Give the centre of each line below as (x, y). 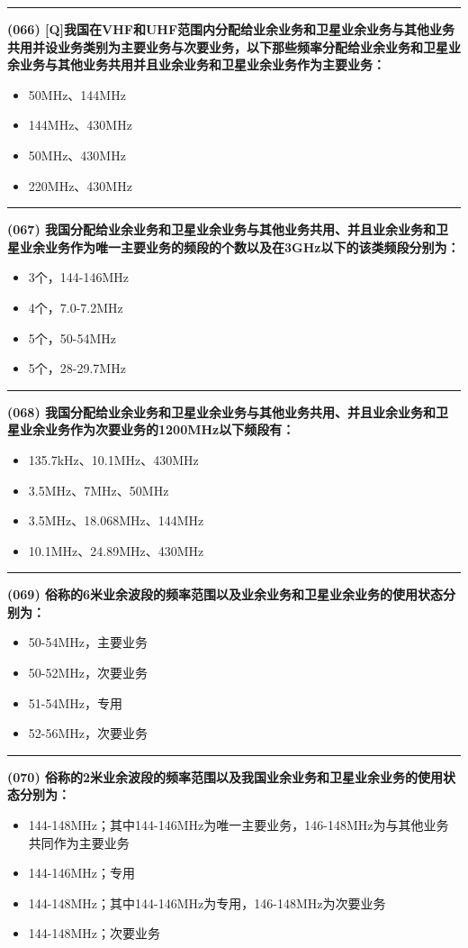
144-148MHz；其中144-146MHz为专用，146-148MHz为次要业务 (207, 902)
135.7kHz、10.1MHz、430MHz (113, 459)
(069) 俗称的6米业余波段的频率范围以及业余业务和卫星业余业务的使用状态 (225, 594)
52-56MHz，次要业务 (88, 733)
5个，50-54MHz (72, 337)
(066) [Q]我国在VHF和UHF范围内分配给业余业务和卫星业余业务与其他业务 (231, 29)
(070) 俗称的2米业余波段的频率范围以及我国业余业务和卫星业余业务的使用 (225, 776)
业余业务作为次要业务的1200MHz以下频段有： (157, 429)
